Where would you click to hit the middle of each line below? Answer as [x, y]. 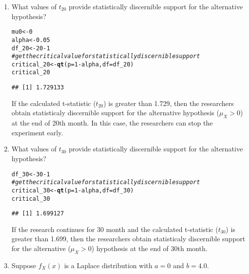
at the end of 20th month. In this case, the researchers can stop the [112, 123]
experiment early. [37, 132]
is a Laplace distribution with [108, 265]
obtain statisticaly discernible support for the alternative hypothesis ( [115, 113]
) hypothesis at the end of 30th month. [149, 248]
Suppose [24, 265]
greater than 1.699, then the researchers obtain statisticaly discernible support [128, 239]
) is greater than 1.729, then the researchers [169, 103]
